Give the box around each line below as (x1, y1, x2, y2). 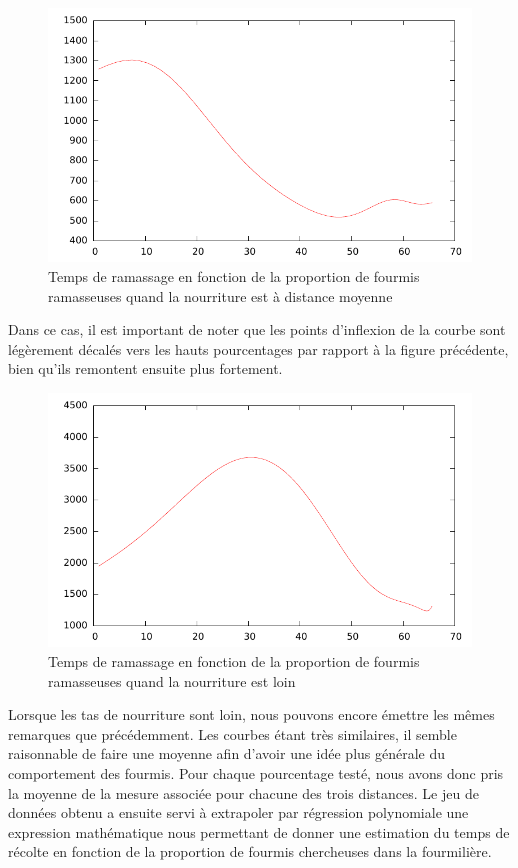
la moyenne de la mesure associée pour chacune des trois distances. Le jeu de (8, 782, 479, 803)
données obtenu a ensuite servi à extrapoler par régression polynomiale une (8, 802, 469, 823)
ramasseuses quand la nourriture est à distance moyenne (48, 285, 393, 306)
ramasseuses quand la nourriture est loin (48, 670, 296, 691)
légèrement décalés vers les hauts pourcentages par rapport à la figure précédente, (8, 338, 509, 359)
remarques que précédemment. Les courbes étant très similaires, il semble (8, 723, 457, 744)
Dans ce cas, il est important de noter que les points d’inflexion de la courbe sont (8, 319, 506, 340)
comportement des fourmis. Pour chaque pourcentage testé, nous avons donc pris (8, 762, 504, 783)
